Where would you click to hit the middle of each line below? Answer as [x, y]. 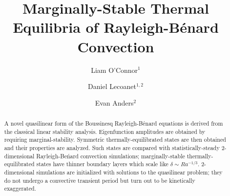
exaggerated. [20, 188]
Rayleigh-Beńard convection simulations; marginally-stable [111, 156]
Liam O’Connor [115, 70]
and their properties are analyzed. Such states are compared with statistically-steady [112, 148]
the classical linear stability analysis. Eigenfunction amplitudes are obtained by [105, 131]
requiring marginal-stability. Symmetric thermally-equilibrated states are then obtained [115, 140]
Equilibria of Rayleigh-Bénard [116, 27]
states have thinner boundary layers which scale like [102, 164]
